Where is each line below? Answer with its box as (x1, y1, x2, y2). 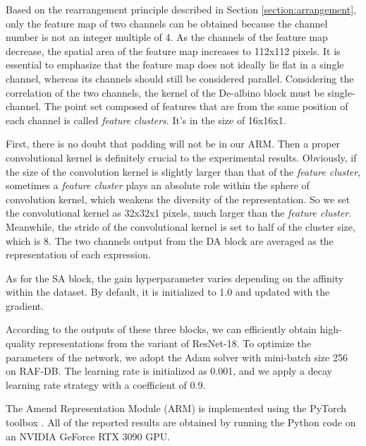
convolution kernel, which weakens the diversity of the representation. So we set (6, 191, 350, 206)
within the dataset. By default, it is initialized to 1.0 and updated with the (6, 284, 330, 299)
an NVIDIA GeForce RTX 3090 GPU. (6, 428, 171, 443)
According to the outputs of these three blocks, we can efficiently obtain (6, 322, 317, 337)
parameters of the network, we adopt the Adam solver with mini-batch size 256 (6, 349, 348, 364)
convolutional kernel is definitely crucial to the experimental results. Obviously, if (6, 150, 357, 164)
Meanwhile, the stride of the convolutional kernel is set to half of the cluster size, (6, 219, 355, 234)
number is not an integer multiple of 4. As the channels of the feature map (6, 30, 328, 44)
